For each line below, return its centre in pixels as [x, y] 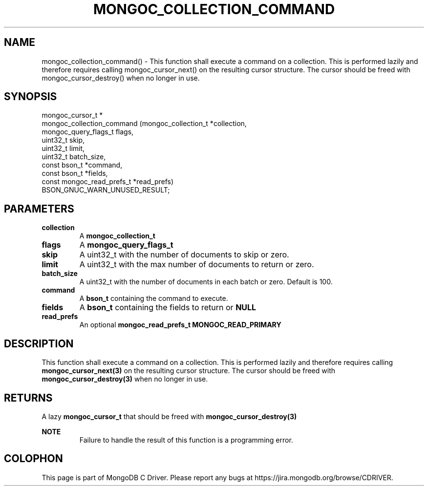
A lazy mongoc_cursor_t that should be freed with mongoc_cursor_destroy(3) [169, 416]
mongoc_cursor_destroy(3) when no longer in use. [125, 379]
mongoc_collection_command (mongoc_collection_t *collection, [144, 124]
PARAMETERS [39, 209]
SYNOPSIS [31, 97]
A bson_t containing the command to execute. [154, 298]
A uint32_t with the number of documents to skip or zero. [184, 255]
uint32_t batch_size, [74, 157]
